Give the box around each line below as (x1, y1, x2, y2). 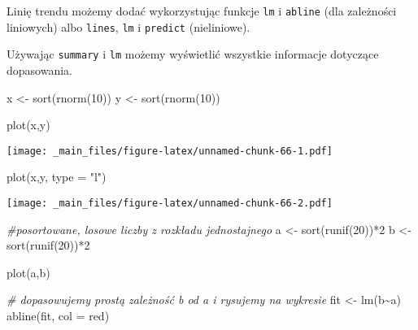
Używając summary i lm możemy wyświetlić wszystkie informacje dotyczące (7, 46, 379, 63)
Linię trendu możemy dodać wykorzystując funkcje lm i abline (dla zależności (7, 2, 397, 19)
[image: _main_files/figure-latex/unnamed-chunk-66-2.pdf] (7, 198, 333, 209)
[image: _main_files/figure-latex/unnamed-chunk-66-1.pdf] (7, 145, 333, 157)
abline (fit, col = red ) (7, 307, 110, 324)
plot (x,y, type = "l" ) (7, 168, 107, 185)
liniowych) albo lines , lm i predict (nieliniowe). (7, 18, 250, 35)
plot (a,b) (7, 263, 50, 280)
